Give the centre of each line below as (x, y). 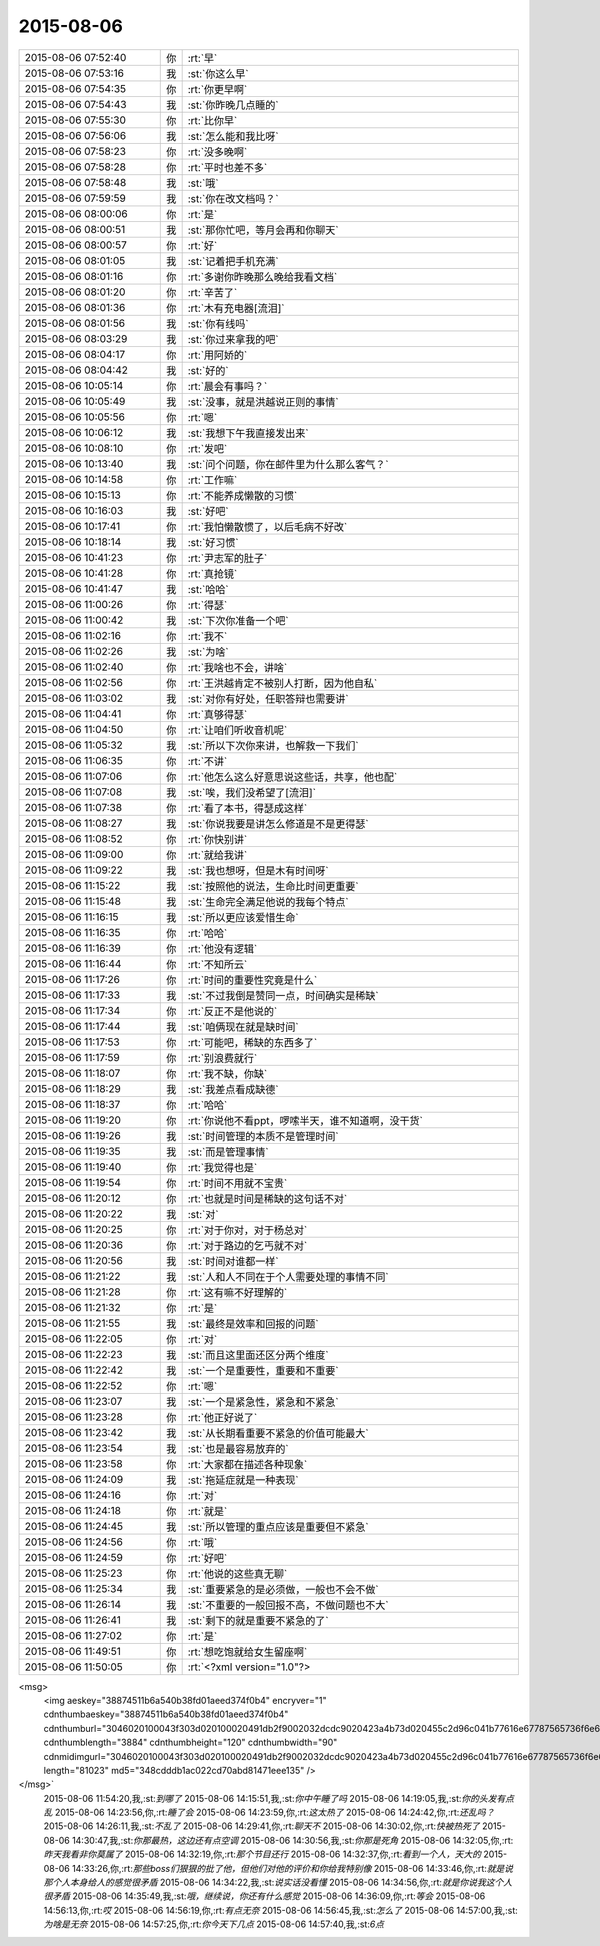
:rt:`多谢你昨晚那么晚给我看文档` (262, 277)
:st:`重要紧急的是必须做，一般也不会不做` (283, 1589)
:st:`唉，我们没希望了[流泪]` (252, 792)
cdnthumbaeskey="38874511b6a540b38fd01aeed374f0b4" (166, 1714)
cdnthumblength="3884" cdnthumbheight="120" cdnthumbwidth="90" (190, 1742)
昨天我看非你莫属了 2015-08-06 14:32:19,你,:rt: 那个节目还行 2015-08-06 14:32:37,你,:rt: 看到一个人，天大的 (262, 1854)
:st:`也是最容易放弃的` (238, 1448)
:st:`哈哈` (208, 589)
